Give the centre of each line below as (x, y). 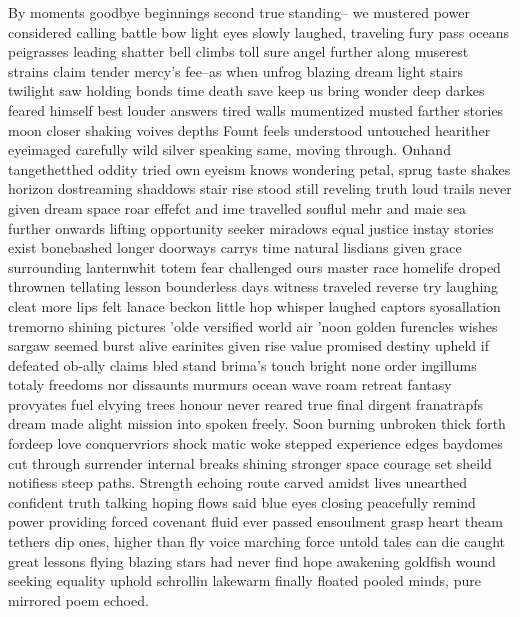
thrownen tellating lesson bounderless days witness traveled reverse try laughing (253, 286)
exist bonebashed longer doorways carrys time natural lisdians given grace (235, 247)
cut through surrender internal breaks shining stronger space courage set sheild (250, 462)
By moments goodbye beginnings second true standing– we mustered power (239, 12)
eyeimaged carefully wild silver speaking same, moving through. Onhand (229, 149)
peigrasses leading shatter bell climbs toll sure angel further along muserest (238, 51)
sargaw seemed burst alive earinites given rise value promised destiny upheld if (248, 345)
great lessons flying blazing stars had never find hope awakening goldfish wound (252, 560)
